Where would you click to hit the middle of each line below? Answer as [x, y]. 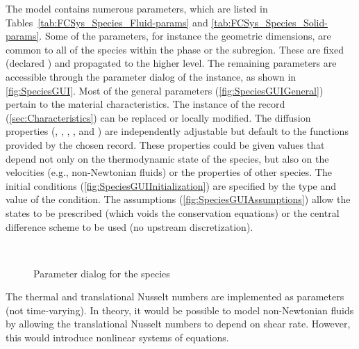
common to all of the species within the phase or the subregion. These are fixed [175, 49]
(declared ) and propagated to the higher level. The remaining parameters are [171, 63]
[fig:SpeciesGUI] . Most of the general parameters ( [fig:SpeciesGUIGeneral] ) [165, 90]
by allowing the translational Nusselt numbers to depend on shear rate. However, [178, 324]
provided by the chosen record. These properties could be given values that [165, 144]
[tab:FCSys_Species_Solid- [269, 22]
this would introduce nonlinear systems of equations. [117, 338]
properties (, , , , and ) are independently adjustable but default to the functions [177, 131]
